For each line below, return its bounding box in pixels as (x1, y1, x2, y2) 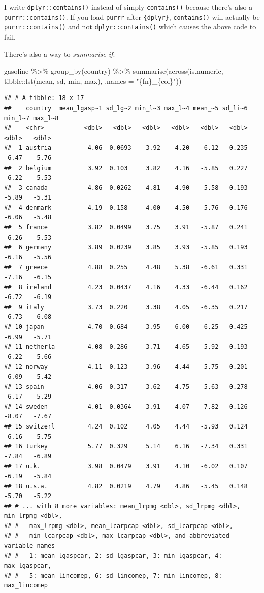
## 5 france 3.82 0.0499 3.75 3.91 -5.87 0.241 (4, 224, 248, 232)
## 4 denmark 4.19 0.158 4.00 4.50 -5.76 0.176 (4, 204, 248, 211)
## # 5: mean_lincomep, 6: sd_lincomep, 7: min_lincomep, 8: (4, 572, 222, 579)
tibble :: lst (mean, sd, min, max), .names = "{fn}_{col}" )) (4, 75, 182, 86)
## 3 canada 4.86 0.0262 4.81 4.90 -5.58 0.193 (4, 184, 248, 191)
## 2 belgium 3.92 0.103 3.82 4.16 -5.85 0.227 (4, 164, 248, 172)
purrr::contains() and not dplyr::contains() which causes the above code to (4, 21, 256, 32)
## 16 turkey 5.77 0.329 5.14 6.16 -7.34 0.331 (4, 443, 248, 450)
